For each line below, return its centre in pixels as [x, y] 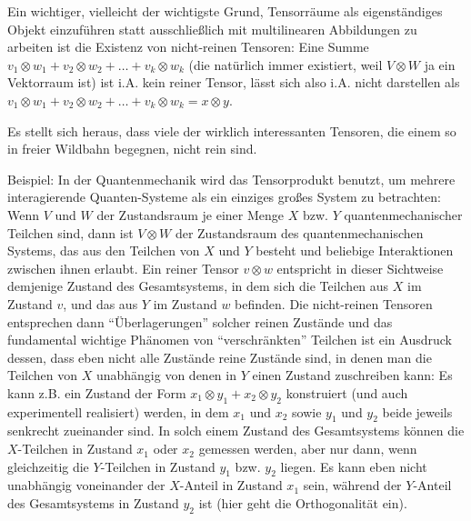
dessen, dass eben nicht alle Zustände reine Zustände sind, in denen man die [220, 357]
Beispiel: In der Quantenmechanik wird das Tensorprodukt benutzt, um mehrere [231, 179]
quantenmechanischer [403, 214]
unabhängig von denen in [166, 375]
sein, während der [352, 485]
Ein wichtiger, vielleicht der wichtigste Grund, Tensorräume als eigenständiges [225, 11]
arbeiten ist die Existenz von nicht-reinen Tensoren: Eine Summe [188, 47]
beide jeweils [417, 411]
